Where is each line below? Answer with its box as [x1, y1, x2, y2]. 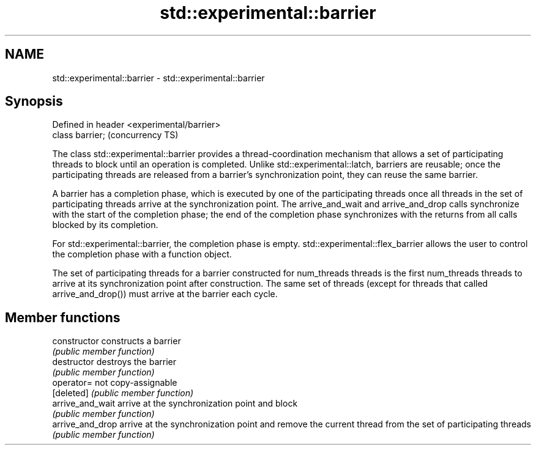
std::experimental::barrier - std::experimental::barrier [52, 72, 265, 83]
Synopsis [5, 94, 63, 109]
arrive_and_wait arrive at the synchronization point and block [52, 398, 298, 409]
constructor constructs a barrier [52, 336, 181, 347]
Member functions [5, 309, 121, 325]
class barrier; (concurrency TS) [52, 130, 179, 141]
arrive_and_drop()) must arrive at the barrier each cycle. [52, 289, 278, 300]
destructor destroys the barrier [52, 356, 176, 367]
